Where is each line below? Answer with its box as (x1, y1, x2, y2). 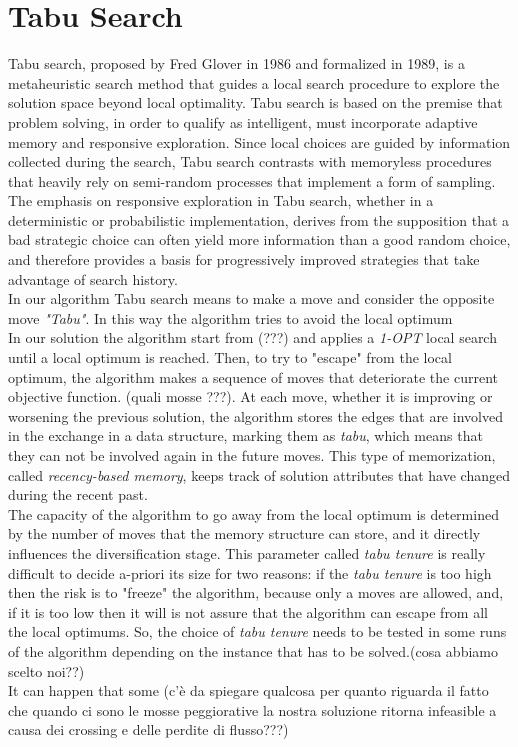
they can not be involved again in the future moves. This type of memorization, (8, 445, 496, 465)
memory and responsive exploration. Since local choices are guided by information (8, 131, 511, 152)
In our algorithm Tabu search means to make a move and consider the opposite (8, 288, 495, 309)
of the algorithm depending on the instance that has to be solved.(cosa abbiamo (8, 640, 498, 661)
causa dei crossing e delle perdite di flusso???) (8, 719, 289, 740)
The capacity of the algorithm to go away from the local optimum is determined (8, 503, 499, 524)
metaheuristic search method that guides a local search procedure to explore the (8, 72, 500, 93)
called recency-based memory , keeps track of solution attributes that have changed (8, 464, 510, 485)
